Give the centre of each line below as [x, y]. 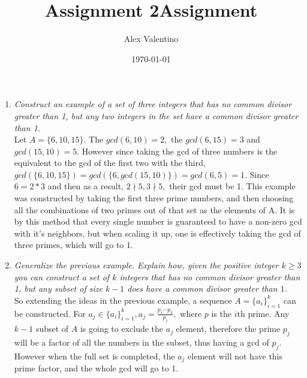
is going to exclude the [122, 329]
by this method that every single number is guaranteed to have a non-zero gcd [158, 221]
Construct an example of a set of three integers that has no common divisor [153, 104]
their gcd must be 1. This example [232, 186]
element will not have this [235, 356]
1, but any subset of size [58, 288]
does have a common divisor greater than [202, 288]
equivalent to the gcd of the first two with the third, [110, 163]
